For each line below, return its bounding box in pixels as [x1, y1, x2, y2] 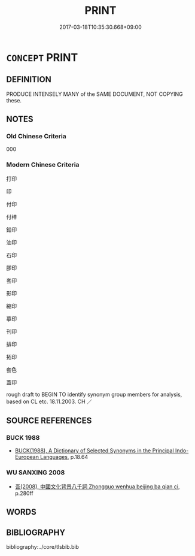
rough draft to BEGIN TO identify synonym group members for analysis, [6, 391, 182, 398]
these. [6, 96, 22, 104]
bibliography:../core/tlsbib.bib [6, 543, 80, 550]
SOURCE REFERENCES [6, 416, 92, 426]
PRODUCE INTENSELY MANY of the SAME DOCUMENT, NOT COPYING [6, 90, 184, 98]
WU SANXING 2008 [6, 469, 65, 477]
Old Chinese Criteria [6, 132, 67, 141]
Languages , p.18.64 [39, 454, 89, 461]
